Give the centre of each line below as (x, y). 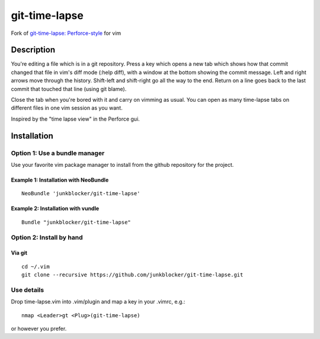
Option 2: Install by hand (47, 237)
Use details (28, 290)
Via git (19, 253)
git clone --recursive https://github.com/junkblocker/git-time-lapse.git (132, 275)
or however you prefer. (39, 329)
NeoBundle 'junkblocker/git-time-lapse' (81, 193)
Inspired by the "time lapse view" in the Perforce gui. (76, 119)
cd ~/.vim (36, 267)
